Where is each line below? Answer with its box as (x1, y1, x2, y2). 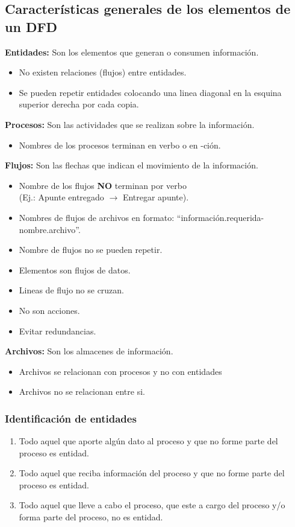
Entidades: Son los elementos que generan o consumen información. (5, 45, 259, 58)
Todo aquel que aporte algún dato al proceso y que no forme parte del (19, 435, 278, 447)
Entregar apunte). (122, 191, 189, 203)
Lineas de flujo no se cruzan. (19, 284, 125, 296)
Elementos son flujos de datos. (19, 263, 131, 276)
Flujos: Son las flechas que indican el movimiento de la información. (5, 159, 258, 171)
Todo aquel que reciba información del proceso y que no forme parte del (19, 467, 285, 479)
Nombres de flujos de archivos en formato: (19, 211, 175, 223)
